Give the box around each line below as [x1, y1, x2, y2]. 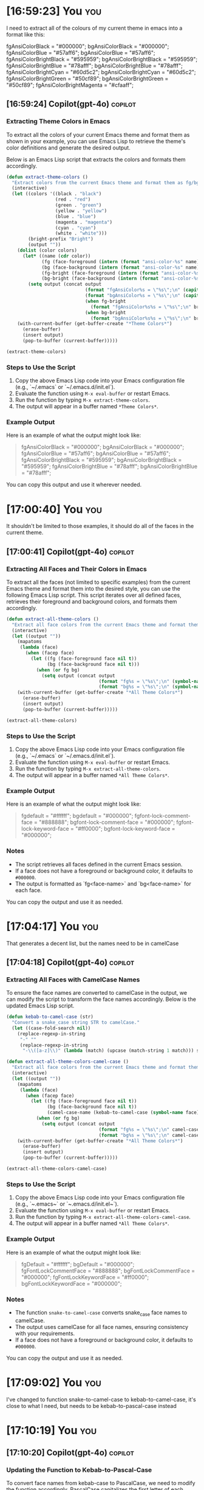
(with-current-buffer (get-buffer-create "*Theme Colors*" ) [17, 321, 172, 327]
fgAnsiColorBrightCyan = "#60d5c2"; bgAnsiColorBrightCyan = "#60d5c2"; [6, 68, 196, 75]
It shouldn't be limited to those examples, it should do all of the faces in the [6, 523, 194, 530]
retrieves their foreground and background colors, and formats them [6, 597, 177, 605]
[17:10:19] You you [6, 1423, 97, 1437]
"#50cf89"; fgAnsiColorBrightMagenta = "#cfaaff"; [6, 81, 134, 89]
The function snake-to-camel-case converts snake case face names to [15, 1308, 187, 1317]
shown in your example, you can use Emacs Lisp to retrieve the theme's [6, 137, 186, 145]
